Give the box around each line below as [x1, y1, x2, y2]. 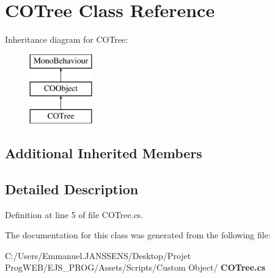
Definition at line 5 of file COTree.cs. [5, 208, 144, 221]
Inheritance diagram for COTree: [5, 33, 128, 46]
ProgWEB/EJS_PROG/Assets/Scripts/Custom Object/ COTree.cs [5, 261, 266, 274]
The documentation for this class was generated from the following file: [5, 229, 271, 241]
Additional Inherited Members [5, 144, 202, 163]
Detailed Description [5, 179, 139, 198]
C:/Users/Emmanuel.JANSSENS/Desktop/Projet [5, 249, 191, 262]
